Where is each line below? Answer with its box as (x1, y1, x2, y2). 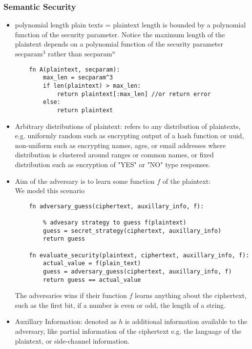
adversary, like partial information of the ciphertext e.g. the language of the (15, 326, 241, 336)
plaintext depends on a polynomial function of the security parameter (15, 39, 223, 49)
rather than (48, 49, 83, 58)
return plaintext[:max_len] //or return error (57, 90, 211, 98)
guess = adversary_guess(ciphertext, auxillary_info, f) (43, 268, 232, 275)
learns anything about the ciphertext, (135, 290, 247, 300)
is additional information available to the (125, 316, 248, 326)
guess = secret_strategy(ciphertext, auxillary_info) (43, 227, 222, 234)
